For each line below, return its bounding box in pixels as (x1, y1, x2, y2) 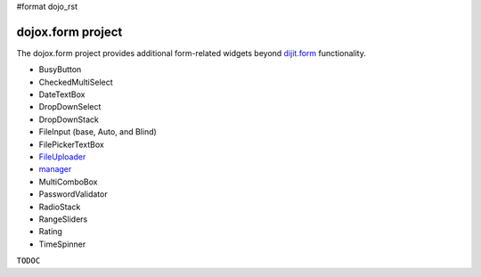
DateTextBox (38, 89, 86, 100)
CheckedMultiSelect (38, 77, 113, 87)
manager (38, 164, 72, 175)
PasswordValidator (38, 189, 108, 200)
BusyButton (38, 64, 82, 75)
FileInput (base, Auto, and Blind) (38, 126, 158, 137)
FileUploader (38, 151, 86, 162)
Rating (38, 226, 62, 237)
